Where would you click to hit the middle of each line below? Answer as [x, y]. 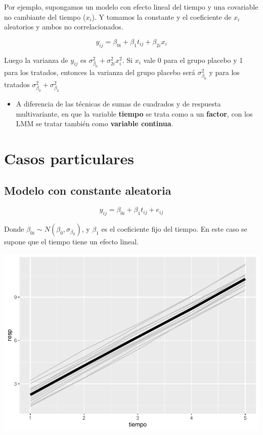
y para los [224, 72]
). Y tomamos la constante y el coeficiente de [162, 16]
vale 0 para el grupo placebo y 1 [193, 60]
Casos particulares [69, 158]
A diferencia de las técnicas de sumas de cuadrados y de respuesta [118, 103]
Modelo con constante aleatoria [88, 190]
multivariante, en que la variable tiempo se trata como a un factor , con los [134, 113]
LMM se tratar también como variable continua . [95, 123]
